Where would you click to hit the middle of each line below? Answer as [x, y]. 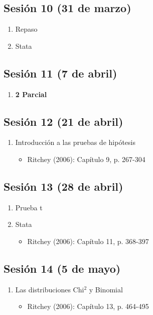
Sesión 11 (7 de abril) [60, 73]
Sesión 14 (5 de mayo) [62, 268]
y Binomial [106, 289]
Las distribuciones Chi [50, 289]
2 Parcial [31, 94]
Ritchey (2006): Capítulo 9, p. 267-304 [86, 159]
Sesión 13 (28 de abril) [63, 186]
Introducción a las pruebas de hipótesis [75, 142]
